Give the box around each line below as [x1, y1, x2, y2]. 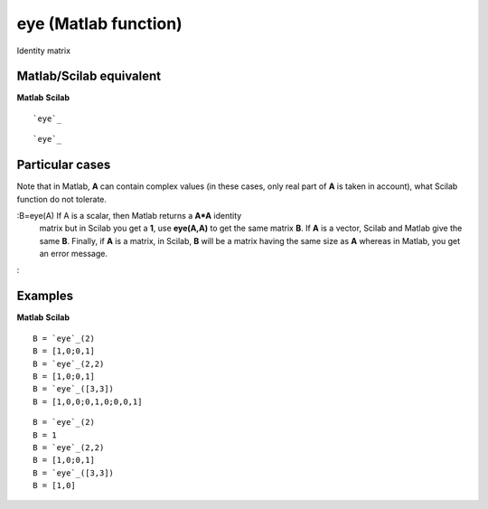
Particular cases [16, 157, 111, 173]
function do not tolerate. [16, 193, 108, 204]
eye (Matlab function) [16, 14, 183, 33]
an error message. [39, 249, 108, 259]
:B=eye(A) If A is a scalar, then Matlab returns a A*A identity [16, 210, 242, 221]
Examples [16, 288, 74, 304]
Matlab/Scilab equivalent [16, 69, 162, 84]
